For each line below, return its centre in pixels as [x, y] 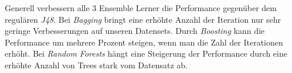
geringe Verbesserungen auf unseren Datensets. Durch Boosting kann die [135, 31]
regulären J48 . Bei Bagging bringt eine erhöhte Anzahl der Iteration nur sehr [143, 19]
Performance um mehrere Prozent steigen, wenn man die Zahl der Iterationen [144, 42]
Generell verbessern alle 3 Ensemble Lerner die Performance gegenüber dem [141, 8]
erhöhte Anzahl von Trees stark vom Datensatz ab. [96, 65]
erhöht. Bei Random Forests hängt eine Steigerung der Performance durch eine [146, 53]
